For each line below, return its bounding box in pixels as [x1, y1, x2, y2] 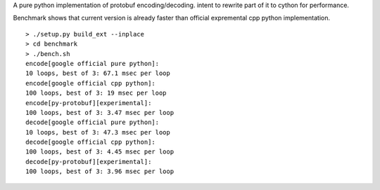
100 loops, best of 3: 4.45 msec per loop [25, 148, 175, 156]
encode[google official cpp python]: [25, 79, 156, 87]
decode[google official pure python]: [25, 118, 160, 126]
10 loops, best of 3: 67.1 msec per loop [25, 69, 170, 77]
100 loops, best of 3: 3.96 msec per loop [25, 168, 175, 175]
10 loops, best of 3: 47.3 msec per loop [25, 128, 170, 136]
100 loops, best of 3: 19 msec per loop [25, 89, 167, 97]
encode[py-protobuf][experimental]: [25, 99, 152, 107]
